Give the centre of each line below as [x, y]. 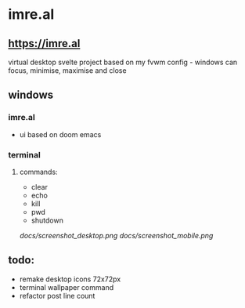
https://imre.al [44, 43]
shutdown [47, 220]
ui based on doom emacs [60, 134]
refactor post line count [57, 295]
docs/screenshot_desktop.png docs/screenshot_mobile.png [116, 235]
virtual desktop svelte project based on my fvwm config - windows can [123, 62]
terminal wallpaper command [67, 287]
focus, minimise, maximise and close [67, 71]
